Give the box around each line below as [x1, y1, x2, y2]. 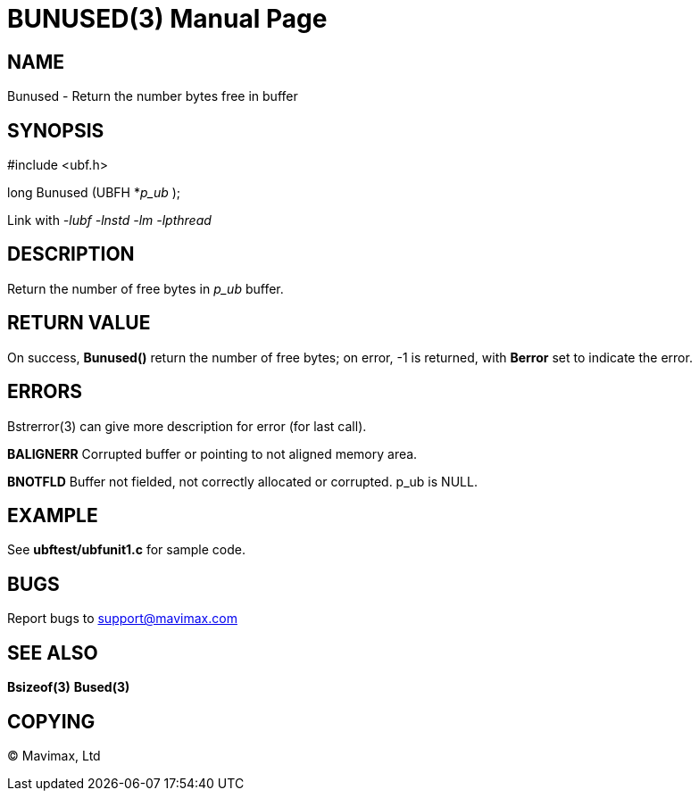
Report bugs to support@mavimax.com [7, 611, 237, 627]
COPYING [7, 710, 96, 733]
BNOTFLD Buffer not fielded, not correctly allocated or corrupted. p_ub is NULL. [7, 473, 478, 489]
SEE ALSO [7, 641, 98, 664]
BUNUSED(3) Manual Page [7, 4, 328, 34]
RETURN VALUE [7, 312, 151, 335]
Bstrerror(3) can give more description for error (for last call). [7, 418, 367, 434]
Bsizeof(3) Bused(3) [7, 679, 130, 695]
